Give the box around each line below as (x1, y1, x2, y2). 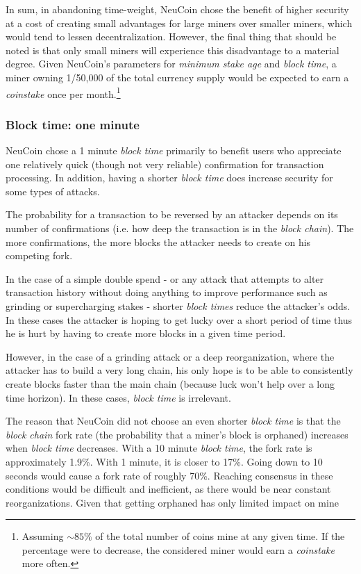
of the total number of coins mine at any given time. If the (95, 529, 345, 543)
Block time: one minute (6, 115, 140, 133)
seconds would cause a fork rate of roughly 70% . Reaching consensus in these (6, 468, 333, 482)
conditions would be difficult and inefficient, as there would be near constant (6, 482, 331, 496)
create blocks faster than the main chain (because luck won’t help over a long (6, 376, 335, 391)
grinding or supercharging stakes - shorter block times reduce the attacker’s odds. (6, 298, 351, 313)
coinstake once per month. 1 (6, 84, 121, 101)
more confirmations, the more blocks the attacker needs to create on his (6, 234, 311, 249)
